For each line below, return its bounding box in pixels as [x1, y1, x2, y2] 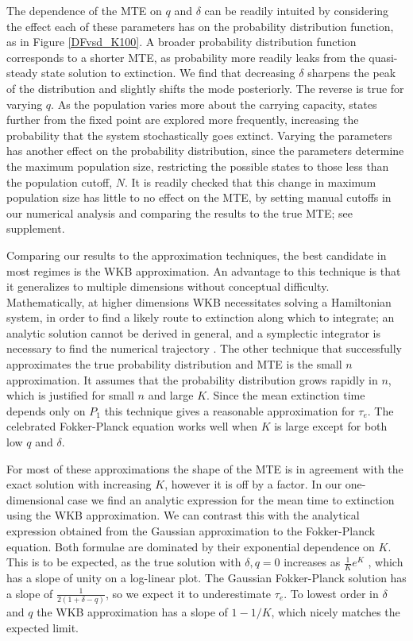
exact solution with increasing [6, 476, 152, 492]
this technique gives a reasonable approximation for [104, 402, 355, 419]
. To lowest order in [284, 585, 379, 601]
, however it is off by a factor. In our [164, 476, 342, 492]
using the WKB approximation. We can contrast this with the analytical [6, 507, 360, 523]
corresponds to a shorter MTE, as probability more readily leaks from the [6, 48, 365, 65]
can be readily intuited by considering [204, 2, 389, 18]
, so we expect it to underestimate [105, 585, 272, 601]
